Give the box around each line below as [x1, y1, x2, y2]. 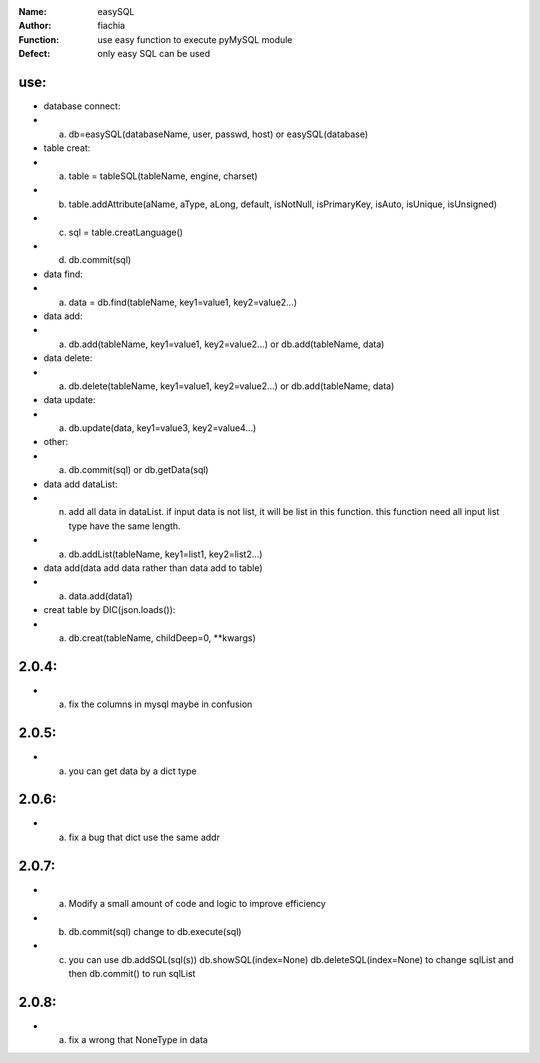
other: [43, 436, 69, 448]
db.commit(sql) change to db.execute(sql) [68, 925, 242, 937]
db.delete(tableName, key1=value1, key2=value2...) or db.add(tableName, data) [68, 380, 395, 392]
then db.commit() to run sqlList [68, 968, 196, 980]
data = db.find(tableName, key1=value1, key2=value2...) [68, 296, 298, 308]
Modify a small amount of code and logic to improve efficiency [68, 898, 327, 910]
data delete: [43, 352, 93, 364]
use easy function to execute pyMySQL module [97, 33, 293, 45]
